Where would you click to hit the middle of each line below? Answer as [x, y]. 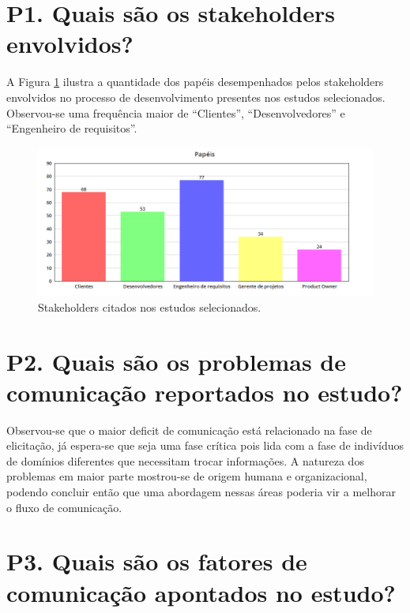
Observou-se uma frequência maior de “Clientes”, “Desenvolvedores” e [176, 112]
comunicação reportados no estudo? [205, 392]
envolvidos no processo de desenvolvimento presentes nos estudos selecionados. [196, 97]
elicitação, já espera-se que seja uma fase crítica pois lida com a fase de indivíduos [205, 445]
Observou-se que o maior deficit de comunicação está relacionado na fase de [189, 430]
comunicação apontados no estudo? [201, 592]
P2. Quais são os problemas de [176, 361]
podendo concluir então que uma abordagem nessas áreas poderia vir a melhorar [201, 492]
